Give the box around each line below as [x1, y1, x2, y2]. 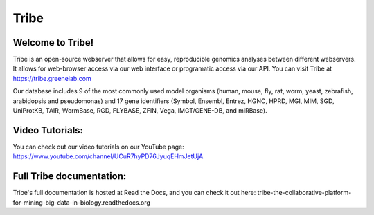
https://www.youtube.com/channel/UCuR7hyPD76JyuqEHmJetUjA [12, 152, 204, 160]
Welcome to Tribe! [12, 37, 94, 48]
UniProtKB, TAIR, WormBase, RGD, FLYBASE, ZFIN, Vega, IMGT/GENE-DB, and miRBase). [12, 106, 267, 115]
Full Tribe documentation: [12, 170, 127, 183]
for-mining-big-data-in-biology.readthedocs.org [12, 198, 150, 207]
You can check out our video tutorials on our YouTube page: [12, 142, 184, 151]
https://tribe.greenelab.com [12, 74, 91, 82]
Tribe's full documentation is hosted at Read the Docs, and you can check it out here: [12, 189, 256, 197]
